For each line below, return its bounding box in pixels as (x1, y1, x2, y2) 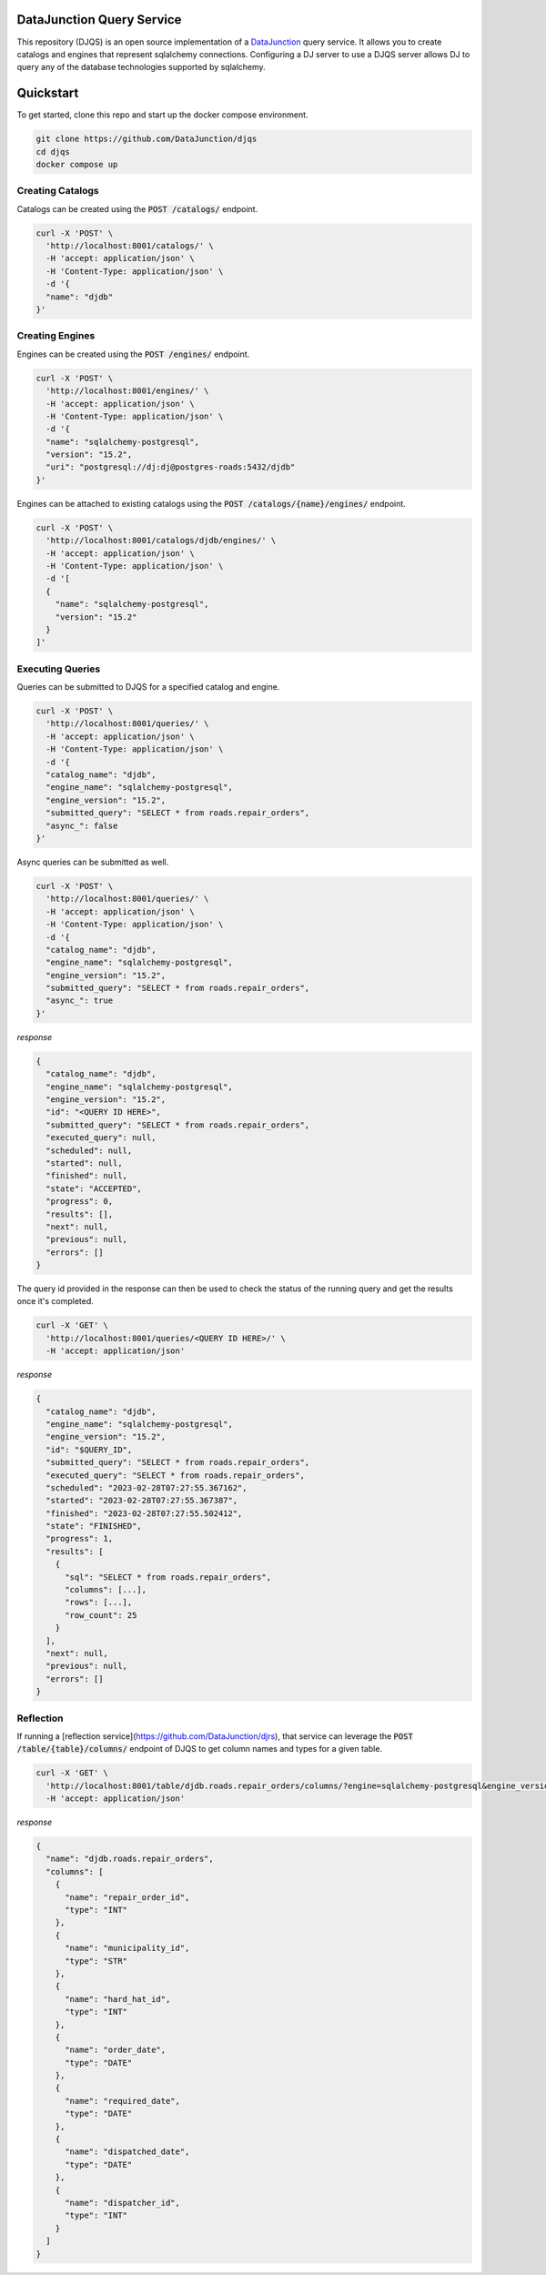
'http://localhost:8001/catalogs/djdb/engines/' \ (45, 535, 277, 546)
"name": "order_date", (65, 2045, 167, 2056)
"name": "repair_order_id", (65, 1892, 190, 1902)
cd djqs (35, 147, 70, 157)
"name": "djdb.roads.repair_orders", (45, 1854, 214, 1865)
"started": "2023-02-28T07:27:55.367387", (45, 1495, 238, 1506)
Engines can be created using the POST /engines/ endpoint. (16, 349, 250, 359)
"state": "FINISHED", (45, 1521, 143, 1532)
